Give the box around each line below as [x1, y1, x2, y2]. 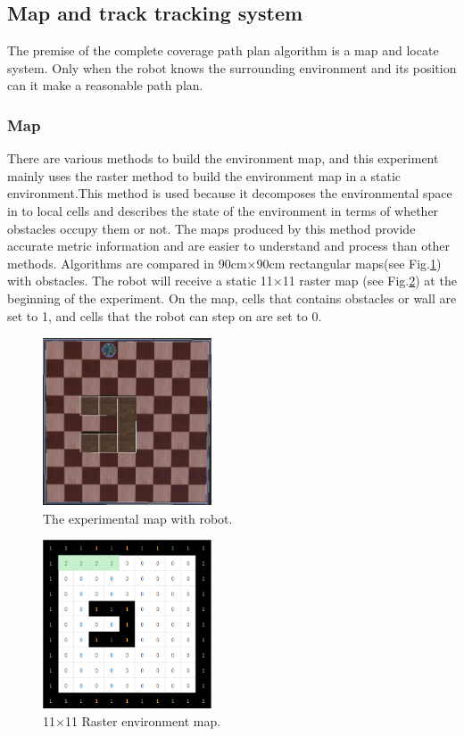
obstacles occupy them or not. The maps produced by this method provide [7, 219, 416, 237]
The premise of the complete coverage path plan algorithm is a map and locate [7, 41, 439, 60]
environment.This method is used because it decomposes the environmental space [7, 184, 452, 203]
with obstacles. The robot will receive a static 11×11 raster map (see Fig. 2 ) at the [7, 271, 457, 290]
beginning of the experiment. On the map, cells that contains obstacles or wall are [7, 288, 457, 307]
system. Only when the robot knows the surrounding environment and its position [7, 58, 457, 77]
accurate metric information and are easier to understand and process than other [7, 236, 451, 255]
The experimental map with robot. [43, 509, 233, 527]
